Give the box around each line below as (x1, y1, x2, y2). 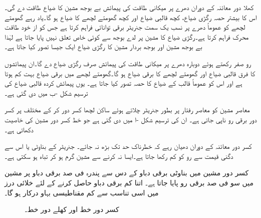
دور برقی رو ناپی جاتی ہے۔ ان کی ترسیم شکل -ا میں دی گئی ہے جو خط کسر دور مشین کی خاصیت (5, 114, 257, 124)
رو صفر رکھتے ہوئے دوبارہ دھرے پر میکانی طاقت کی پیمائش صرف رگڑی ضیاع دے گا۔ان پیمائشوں (5, 58, 251, 68)
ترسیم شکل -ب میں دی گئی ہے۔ (5, 87, 88, 98)
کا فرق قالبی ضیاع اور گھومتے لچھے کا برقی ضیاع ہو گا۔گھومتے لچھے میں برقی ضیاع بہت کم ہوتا (5, 68, 255, 78)
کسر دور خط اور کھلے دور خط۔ (25, 204, 119, 214)
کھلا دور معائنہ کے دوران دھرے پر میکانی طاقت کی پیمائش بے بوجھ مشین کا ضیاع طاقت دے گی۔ (5, 2, 254, 12)
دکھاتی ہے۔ (5, 124, 34, 134)
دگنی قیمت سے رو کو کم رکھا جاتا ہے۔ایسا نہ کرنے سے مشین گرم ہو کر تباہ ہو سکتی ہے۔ (5, 150, 233, 161)
